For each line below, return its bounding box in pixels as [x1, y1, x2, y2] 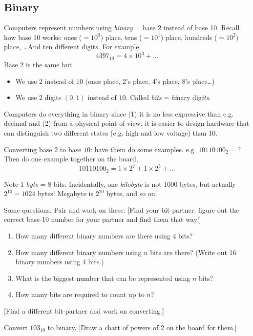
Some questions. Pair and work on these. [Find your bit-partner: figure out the [4, 204, 239, 215]
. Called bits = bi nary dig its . [126, 92, 211, 102]
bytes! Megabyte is [37, 188, 93, 198]
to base [60, 144, 82, 154]
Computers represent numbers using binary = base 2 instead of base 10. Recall [4, 22, 240, 33]
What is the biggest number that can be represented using [15, 273, 190, 283]
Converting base [4, 144, 52, 154]
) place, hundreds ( [160, 32, 217, 42]
